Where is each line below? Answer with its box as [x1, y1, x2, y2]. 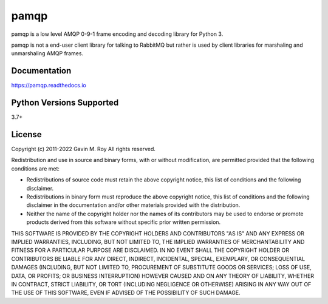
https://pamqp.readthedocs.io [11, 82, 86, 89]
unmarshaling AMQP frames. [11, 50, 84, 57]
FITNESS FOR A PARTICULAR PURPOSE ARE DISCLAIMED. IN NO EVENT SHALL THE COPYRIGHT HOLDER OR [11, 246, 290, 254]
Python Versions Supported [11, 98, 119, 108]
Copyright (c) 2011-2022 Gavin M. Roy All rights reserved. [11, 146, 156, 153]
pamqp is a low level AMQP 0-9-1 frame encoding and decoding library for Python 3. [11, 30, 224, 38]
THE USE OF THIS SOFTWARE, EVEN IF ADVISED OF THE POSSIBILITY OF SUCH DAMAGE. [11, 289, 241, 297]
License [11, 129, 42, 140]
